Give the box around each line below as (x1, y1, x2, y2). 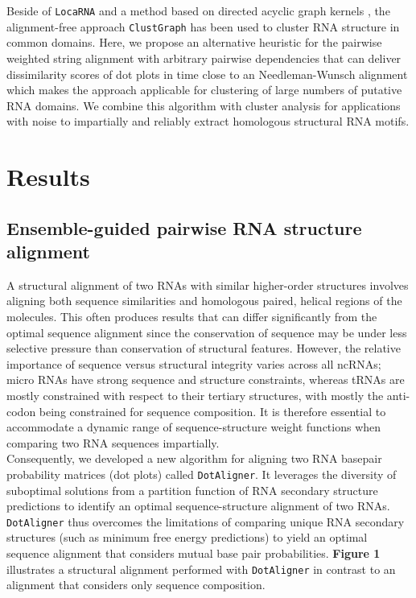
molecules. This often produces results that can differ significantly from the (6, 308, 377, 325)
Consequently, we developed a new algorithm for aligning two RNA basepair (6, 450, 382, 467)
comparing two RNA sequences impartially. (6, 434, 220, 451)
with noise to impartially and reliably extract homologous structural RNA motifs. (6, 113, 410, 130)
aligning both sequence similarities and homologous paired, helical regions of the (6, 292, 402, 309)
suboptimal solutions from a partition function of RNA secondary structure (6, 481, 378, 498)
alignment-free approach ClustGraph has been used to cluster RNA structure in (6, 18, 400, 35)
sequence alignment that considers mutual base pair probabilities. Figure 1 (6, 545, 381, 562)
